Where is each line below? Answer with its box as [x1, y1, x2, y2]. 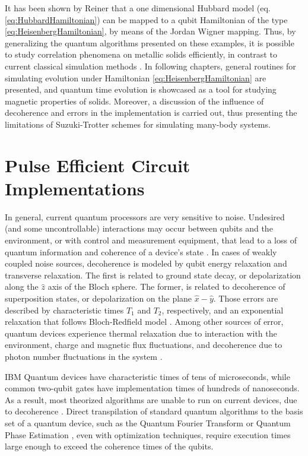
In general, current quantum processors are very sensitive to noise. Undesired [5, 210, 285, 223]
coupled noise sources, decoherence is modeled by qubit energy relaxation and [5, 257, 287, 270]
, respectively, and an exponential [161, 303, 284, 316]
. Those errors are [213, 292, 278, 304]
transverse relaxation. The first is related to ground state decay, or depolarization [5, 268, 301, 281]
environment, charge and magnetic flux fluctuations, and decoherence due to [5, 338, 282, 351]
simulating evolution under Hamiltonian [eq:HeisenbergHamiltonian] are [5, 71, 266, 84]
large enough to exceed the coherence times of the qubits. [5, 440, 214, 452]
